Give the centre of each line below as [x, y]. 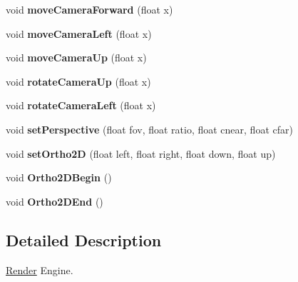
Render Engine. [40, 270]
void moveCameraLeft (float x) [79, 33]
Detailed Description [84, 240]
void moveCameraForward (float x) [89, 9]
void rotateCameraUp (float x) [78, 81]
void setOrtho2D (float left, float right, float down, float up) [141, 153]
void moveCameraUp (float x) [76, 57]
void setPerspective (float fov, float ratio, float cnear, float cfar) [149, 129]
